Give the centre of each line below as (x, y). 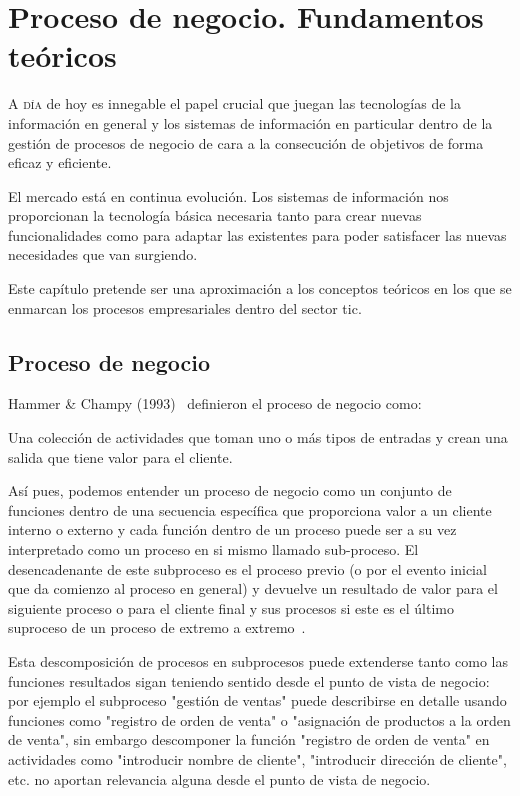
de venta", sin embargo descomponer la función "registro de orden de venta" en (249, 739)
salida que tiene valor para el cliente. (120, 456)
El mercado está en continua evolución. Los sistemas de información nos (228, 195)
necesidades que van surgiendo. (103, 254)
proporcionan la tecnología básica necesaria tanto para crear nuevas (215, 215)
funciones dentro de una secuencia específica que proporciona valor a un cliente (250, 509)
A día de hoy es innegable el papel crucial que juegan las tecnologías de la (234, 103)
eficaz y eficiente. (60, 162)
